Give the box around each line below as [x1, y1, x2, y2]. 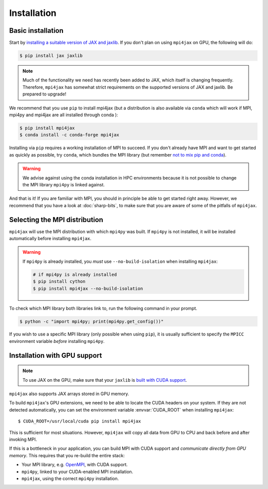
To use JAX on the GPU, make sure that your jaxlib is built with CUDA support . [22, 377, 187, 383]
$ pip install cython [33, 279, 86, 284]
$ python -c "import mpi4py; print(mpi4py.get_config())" [19, 319, 164, 324]
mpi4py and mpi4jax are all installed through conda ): [9, 112, 119, 118]
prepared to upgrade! [22, 91, 67, 97]
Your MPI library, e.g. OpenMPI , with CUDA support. [21, 462, 128, 468]
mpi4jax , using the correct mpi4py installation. [21, 475, 119, 482]
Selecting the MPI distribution [9, 215, 104, 224]
